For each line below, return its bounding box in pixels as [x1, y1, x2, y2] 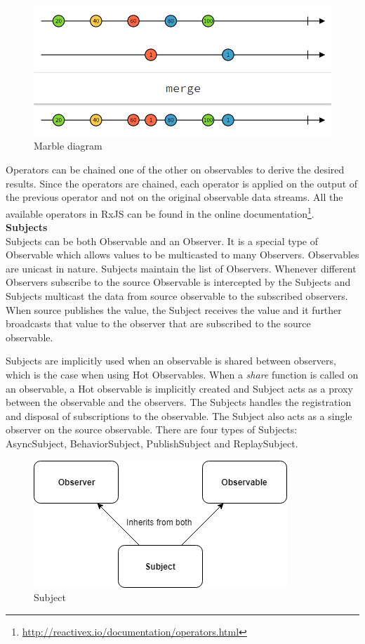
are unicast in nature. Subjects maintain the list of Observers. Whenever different [6, 261, 357, 275]
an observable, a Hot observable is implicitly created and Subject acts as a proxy [6, 381, 353, 395]
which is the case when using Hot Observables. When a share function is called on [6, 367, 359, 382]
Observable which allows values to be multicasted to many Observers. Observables [6, 247, 359, 262]
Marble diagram [34, 138, 102, 153]
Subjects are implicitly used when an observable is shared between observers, [6, 353, 336, 368]
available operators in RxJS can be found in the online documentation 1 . [6, 204, 314, 221]
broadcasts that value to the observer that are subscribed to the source [6, 316, 311, 331]
